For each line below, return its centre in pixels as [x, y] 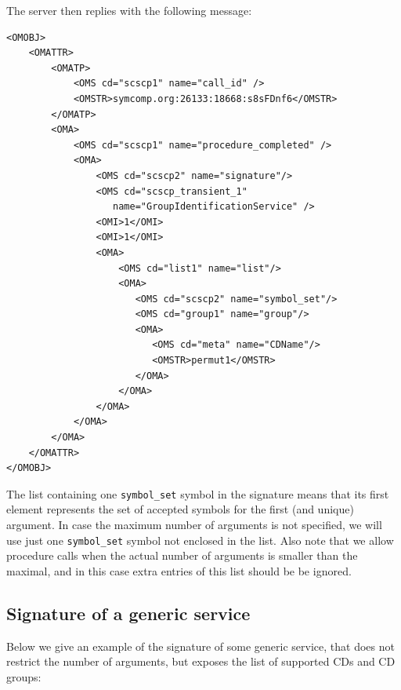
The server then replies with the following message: [129, 10]
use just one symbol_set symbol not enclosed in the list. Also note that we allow [200, 540]
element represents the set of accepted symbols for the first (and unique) [180, 509]
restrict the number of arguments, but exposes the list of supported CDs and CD [201, 661]
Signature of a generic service [128, 613]
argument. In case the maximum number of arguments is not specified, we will [194, 525]
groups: [24, 676]
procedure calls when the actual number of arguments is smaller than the [182, 555]
